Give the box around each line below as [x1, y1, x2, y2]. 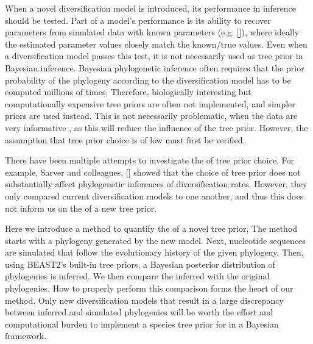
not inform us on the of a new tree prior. [5, 201, 157, 214]
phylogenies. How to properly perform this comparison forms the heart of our [5, 282, 294, 295]
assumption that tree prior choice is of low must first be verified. [5, 133, 245, 146]
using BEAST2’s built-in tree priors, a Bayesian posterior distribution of [5, 257, 275, 270]
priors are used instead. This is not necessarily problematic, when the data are [5, 109, 298, 122]
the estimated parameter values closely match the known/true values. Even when [5, 37, 308, 50]
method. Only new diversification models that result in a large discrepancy [5, 293, 284, 306]
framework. [5, 329, 47, 342]
